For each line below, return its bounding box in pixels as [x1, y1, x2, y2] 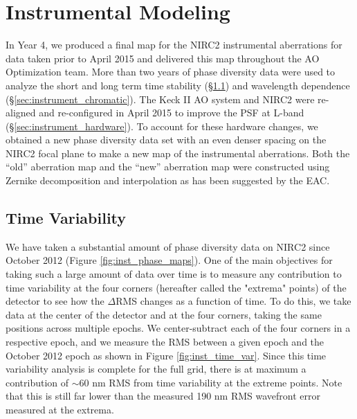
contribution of [6, 375, 69, 389]
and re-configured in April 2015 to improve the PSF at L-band [39, 105, 304, 120]
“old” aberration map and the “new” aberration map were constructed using [6, 159, 330, 174]
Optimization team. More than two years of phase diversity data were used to [6, 64, 336, 79]
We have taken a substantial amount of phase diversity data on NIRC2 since [6, 239, 330, 253]
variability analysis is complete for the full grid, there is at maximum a [6, 362, 306, 376]
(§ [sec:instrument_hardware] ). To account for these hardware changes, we [6, 118, 318, 133]
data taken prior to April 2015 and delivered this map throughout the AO [6, 51, 320, 65]
